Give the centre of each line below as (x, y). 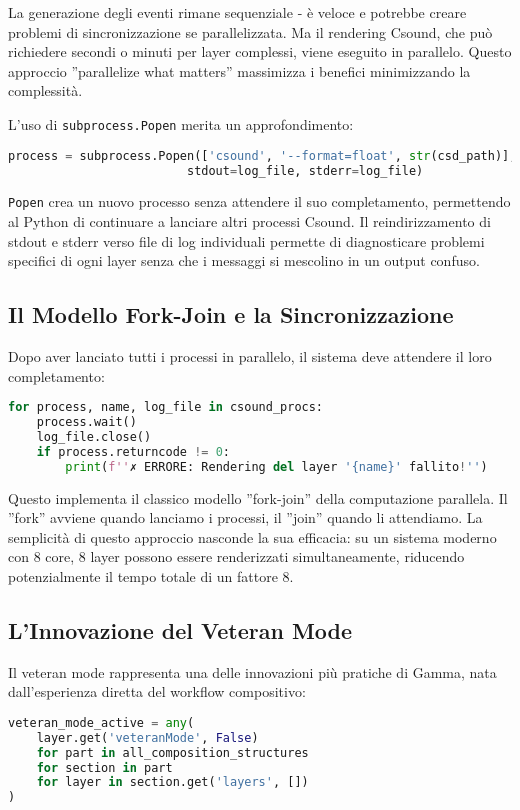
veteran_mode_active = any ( (101, 722)
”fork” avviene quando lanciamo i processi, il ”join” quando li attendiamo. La (245, 517)
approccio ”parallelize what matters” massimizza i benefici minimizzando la (239, 70)
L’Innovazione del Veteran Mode (180, 629)
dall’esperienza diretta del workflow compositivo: (157, 691)
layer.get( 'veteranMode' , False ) (147, 737)
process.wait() (86, 422)
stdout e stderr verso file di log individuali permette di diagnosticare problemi (246, 240)
